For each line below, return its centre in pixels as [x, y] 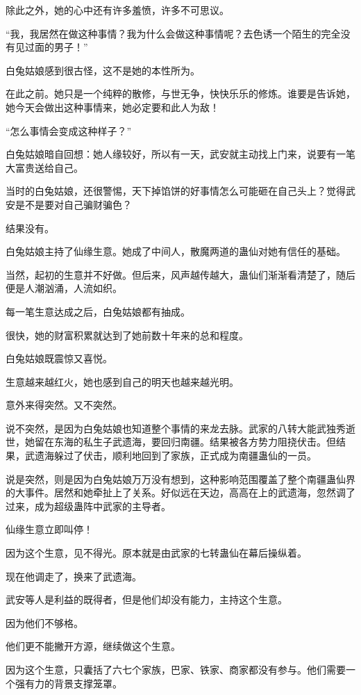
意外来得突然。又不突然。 [64, 405]
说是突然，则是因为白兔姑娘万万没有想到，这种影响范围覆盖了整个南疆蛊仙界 [180, 479]
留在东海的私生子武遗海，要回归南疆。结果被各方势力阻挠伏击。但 [185, 442]
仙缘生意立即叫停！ [49, 529]
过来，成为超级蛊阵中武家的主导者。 [88, 506]
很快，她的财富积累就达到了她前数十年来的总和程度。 [127, 335]
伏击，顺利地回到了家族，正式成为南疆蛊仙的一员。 [200, 456]
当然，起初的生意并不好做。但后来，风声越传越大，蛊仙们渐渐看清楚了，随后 [180, 274]
